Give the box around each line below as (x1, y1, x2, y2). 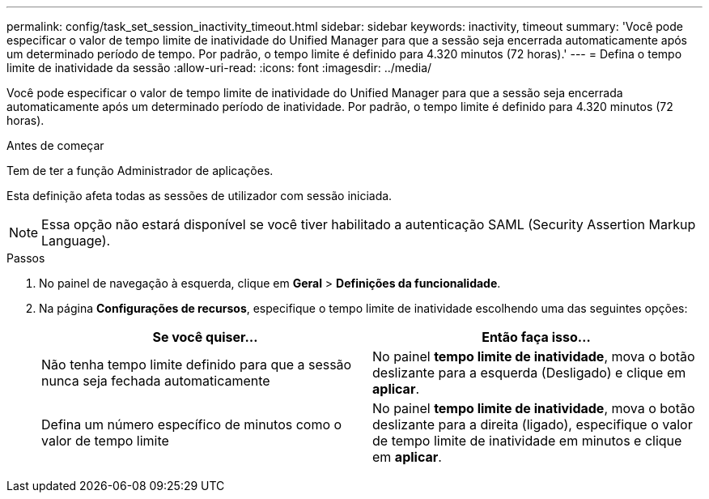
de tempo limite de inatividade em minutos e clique (372, 433, 682, 449)
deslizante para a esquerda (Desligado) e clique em (372, 365, 686, 381)
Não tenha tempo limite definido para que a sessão (41, 356, 352, 373)
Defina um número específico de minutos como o (41, 416, 342, 433)
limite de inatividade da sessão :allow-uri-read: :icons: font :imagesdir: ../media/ (6, 61, 432, 75)
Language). (41, 232, 111, 249)
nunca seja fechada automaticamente (41, 373, 270, 389)
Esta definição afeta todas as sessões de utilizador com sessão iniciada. (6, 189, 393, 203)
